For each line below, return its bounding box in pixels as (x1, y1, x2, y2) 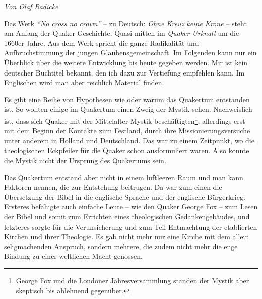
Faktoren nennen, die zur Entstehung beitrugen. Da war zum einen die (4, 182, 222, 192)
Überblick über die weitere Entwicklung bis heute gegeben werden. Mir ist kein (4, 57, 248, 67)
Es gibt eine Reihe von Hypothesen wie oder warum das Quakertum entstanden (4, 94, 250, 104)
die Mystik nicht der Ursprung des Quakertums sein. (4, 155, 166, 165)
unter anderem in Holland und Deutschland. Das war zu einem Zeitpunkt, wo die (4, 135, 254, 145)
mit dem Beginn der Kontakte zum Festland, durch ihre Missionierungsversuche (4, 125, 250, 136)
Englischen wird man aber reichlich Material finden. (4, 77, 164, 88)
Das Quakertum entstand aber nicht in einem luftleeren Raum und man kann (4, 172, 243, 182)
